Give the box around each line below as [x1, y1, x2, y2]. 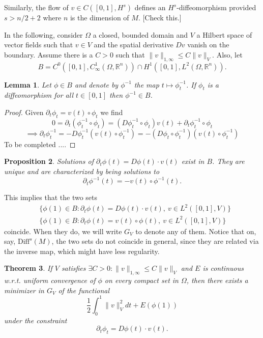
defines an [134, 2, 166, 12]
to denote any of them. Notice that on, [135, 226, 256, 236]
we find [100, 106, 123, 117]
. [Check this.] [138, 12, 182, 22]
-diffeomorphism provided [177, 2, 256, 12]
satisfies [61, 263, 86, 273]
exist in [181, 156, 204, 166]
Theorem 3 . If [4, 263, 52, 273]
